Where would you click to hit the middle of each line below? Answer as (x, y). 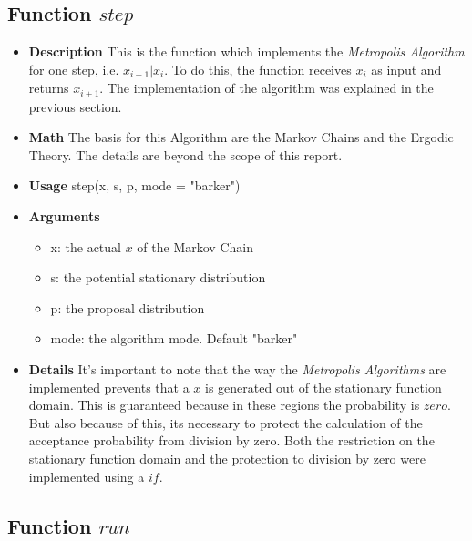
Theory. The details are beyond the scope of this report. (185, 154)
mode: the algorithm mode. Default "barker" (174, 338)
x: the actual (86, 246)
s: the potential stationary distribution (158, 277)
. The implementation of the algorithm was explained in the (267, 88)
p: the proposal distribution (128, 307)
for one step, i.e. (74, 69)
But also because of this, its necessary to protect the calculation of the (226, 422)
